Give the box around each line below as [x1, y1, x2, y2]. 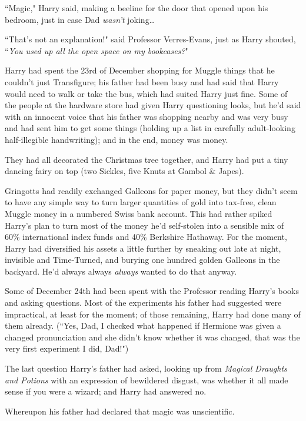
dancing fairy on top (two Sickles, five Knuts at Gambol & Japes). [5, 165, 244, 177]
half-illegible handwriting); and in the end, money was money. [5, 133, 228, 145]
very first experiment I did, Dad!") [5, 342, 129, 355]
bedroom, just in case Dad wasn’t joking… [5, 13, 155, 25]
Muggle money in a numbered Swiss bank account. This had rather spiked [5, 207, 272, 219]
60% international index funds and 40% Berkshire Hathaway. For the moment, [5, 230, 287, 243]
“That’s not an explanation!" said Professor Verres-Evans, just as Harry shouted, [5, 33, 296, 45]
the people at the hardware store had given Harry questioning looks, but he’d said [5, 99, 301, 111]
